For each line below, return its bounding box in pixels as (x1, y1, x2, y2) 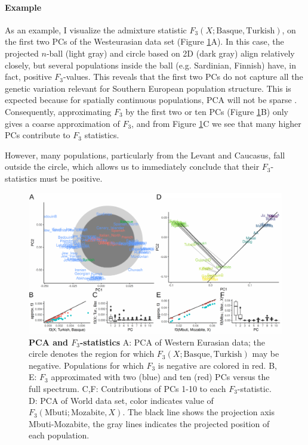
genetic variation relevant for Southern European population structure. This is (5, 82, 291, 94)
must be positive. (39, 172, 103, 184)
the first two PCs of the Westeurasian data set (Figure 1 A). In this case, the (5, 35, 284, 48)
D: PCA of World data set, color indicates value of (29, 394, 214, 406)
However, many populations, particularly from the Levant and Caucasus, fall (5, 148, 285, 161)
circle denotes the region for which (29, 347, 155, 360)
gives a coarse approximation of (5, 117, 120, 129)
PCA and (29, 335, 68, 348)
